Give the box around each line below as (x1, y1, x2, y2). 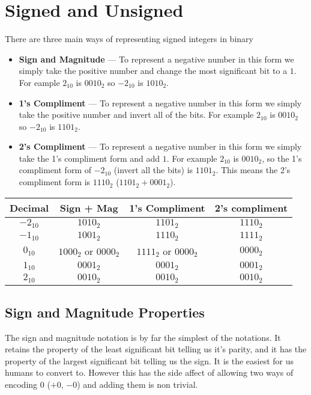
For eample (19, 76, 60, 88)
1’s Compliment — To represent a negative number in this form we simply (19, 96, 302, 109)
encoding (5, 378, 38, 390)
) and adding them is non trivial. (77, 378, 198, 390)
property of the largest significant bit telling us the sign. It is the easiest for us (5, 354, 294, 367)
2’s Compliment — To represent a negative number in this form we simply (19, 140, 302, 153)
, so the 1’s (262, 152, 302, 164)
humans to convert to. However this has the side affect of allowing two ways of (5, 366, 294, 379)
